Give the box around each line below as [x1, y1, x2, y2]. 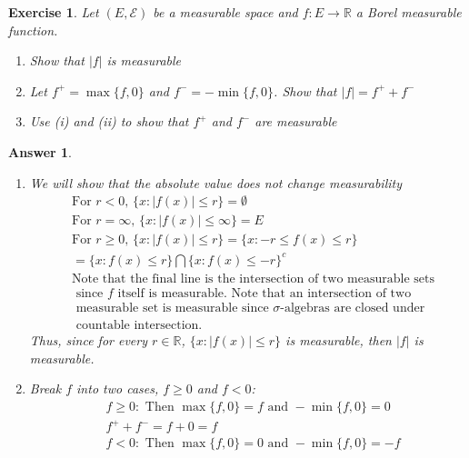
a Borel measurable [355, 3, 462, 21]
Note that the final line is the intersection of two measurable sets [72, 272, 434, 285]
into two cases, [76, 379, 159, 398]
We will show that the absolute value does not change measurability [29, 173, 403, 192]
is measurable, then [285, 330, 392, 349]
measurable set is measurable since [75, 301, 269, 314]
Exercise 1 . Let [8, 3, 99, 21]
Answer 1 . [8, 142, 72, 161]
